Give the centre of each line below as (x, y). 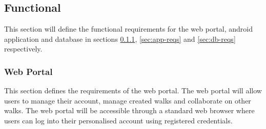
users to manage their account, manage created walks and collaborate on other (128, 100)
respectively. (23, 49)
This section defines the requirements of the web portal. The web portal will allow (133, 91)
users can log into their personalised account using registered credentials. (118, 120)
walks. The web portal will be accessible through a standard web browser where (129, 110)
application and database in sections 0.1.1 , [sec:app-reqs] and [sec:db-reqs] (120, 38)
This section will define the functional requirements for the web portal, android (129, 29)
